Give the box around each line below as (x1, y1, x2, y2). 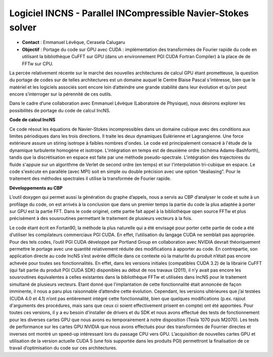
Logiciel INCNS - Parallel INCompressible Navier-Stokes (9, 8, 249, 19)
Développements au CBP (9, 185, 63, 191)
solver (9, 22, 37, 33)
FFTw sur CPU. (22, 61, 54, 67)
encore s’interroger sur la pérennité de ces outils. (9, 91, 112, 97)
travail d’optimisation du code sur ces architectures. (9, 345, 117, 351)
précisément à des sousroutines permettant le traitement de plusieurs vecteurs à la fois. (9, 215, 193, 221)
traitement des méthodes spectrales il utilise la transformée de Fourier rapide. (9, 175, 171, 182)
